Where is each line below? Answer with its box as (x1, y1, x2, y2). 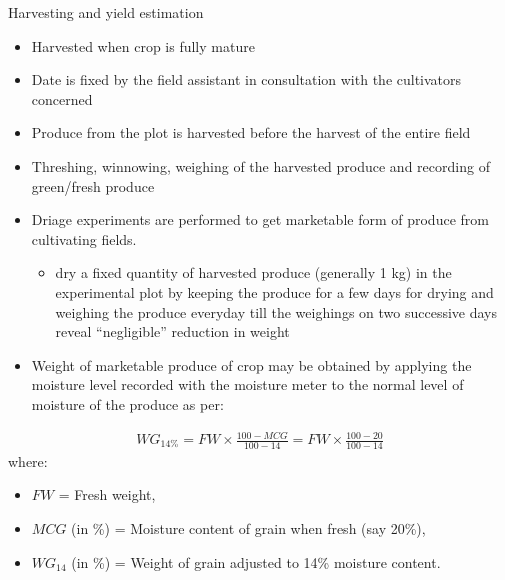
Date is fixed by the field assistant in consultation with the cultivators (31, 69, 462, 90)
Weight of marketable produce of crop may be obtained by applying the (31, 354, 472, 375)
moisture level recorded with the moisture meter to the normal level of (31, 374, 464, 395)
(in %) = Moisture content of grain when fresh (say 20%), (71, 518, 426, 539)
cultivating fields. (31, 228, 137, 249)
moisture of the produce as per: (31, 393, 224, 414)
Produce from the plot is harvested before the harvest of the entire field (31, 122, 471, 143)
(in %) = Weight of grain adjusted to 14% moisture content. (71, 551, 441, 572)
